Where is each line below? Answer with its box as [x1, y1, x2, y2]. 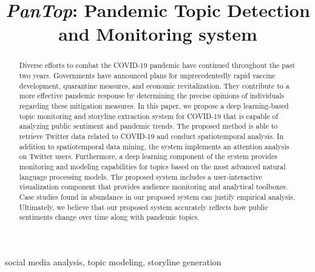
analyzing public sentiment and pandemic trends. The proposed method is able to [19, 121, 278, 131]
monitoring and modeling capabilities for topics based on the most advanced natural [19, 161, 286, 171]
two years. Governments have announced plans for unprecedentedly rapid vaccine [19, 70, 276, 81]
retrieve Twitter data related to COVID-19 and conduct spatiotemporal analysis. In [19, 131, 283, 141]
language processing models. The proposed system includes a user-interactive [19, 171, 262, 182]
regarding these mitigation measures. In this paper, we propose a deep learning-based [19, 100, 289, 110]
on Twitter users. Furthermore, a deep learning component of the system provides [19, 151, 277, 161]
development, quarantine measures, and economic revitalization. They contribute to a [19, 80, 290, 90]
